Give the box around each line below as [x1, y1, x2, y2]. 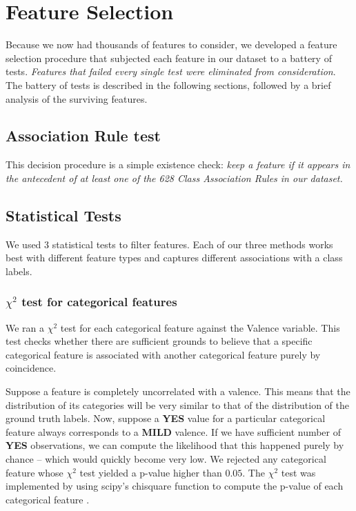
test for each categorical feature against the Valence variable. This [60, 320, 340, 334]
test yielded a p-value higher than [79, 465, 222, 479]
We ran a [6, 320, 45, 334]
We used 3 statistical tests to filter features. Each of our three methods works [6, 237, 333, 251]
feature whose [6, 465, 63, 479]
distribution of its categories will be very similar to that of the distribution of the [6, 397, 350, 412]
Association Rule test [6, 125, 161, 146]
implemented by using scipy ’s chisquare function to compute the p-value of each [6, 479, 344, 493]
